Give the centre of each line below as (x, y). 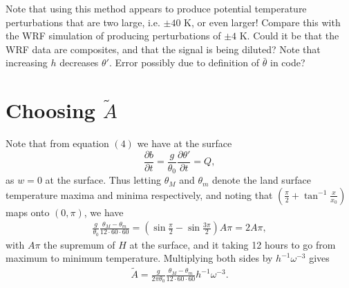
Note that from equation (57, 143)
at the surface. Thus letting (103, 180)
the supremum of (79, 244)
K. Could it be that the (289, 36)
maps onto (28, 212)
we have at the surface (185, 143)
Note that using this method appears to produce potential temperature (156, 8)
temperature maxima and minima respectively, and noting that (139, 194)
